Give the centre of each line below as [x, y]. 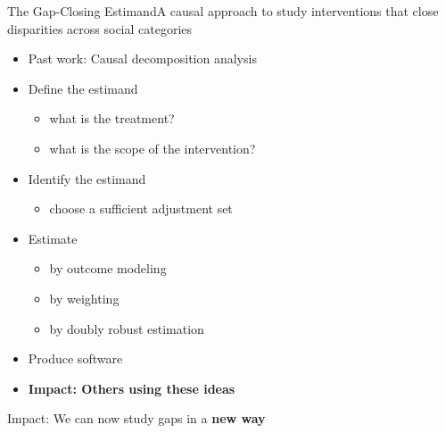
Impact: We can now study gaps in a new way [136, 418]
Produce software [75, 358]
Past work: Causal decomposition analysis [142, 58]
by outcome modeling [108, 268]
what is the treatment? [112, 118]
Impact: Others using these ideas [132, 388]
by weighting [84, 298]
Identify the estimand [87, 178]
